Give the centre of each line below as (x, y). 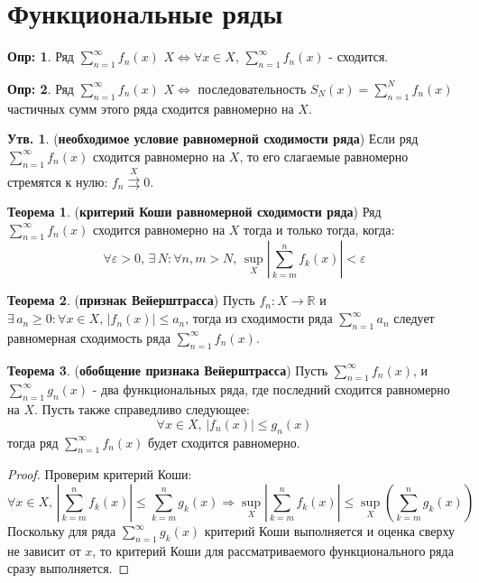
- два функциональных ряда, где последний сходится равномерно (271, 389)
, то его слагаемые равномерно (324, 156)
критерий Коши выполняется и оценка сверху (329, 531)
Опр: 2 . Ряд (41, 88)
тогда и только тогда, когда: (319, 229)
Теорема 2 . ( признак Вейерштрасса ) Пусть (131, 300)
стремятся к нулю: (58, 181)
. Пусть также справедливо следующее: (142, 409)
